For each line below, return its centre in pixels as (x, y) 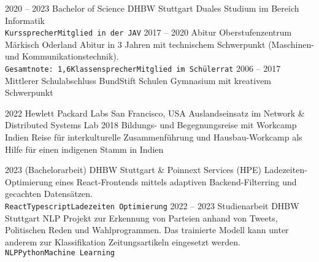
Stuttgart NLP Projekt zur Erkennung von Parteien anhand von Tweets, (141, 218)
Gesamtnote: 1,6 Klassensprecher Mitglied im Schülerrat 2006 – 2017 (143, 68)
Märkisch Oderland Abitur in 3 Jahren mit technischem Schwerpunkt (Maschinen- (159, 44)
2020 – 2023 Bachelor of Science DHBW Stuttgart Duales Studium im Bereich (152, 8)
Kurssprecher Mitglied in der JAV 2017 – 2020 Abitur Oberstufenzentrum (148, 32)
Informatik (25, 20)
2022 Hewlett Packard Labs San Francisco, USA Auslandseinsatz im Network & (155, 113)
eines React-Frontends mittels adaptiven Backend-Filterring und (176, 181)
